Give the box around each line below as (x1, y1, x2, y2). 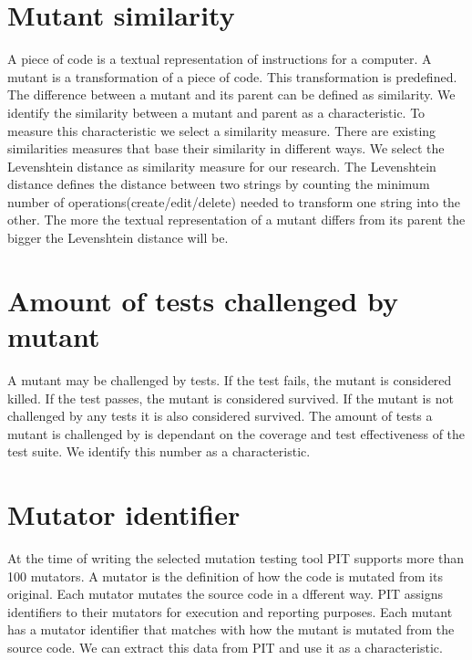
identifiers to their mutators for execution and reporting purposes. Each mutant (7, 602, 453, 621)
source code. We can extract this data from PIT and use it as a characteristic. (7, 638, 443, 657)
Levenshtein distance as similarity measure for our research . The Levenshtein (7, 156, 436, 175)
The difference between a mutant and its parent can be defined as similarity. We (7, 85, 456, 104)
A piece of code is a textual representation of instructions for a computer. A (7, 49, 432, 68)
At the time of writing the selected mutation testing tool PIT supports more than (7, 549, 465, 568)
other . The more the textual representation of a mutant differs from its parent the (7, 210, 466, 229)
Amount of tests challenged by (7, 281, 398, 319)
